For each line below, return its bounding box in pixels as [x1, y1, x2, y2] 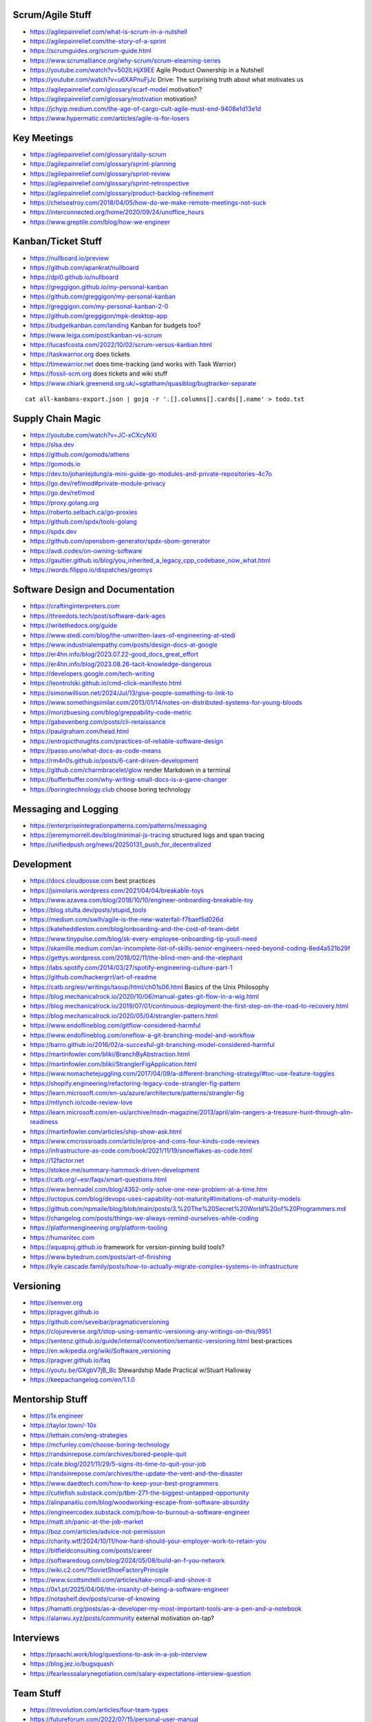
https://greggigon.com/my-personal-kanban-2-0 [30, 302, 169, 310]
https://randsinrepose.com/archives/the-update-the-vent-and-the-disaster [30, 1469, 243, 1477]
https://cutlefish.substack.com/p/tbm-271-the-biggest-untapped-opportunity [30, 1488, 249, 1497]
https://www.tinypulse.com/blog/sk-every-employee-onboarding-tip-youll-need [30, 934, 258, 943]
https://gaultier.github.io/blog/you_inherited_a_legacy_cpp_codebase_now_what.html [30, 557, 271, 565]
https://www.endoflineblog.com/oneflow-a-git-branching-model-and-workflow [30, 1030, 256, 1039]
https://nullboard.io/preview [30, 253, 110, 262]
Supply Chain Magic [12, 413, 101, 424]
